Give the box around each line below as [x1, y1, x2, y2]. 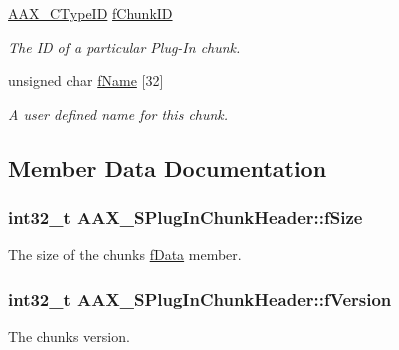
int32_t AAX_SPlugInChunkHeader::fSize [8, 205, 363, 230]
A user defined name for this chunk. [8, 103, 229, 124]
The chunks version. [8, 326, 130, 347]
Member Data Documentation [8, 152, 327, 183]
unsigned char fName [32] [8, 70, 164, 91]
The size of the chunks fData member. [8, 244, 242, 265]
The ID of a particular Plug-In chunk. [8, 36, 241, 57]
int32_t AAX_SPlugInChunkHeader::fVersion [8, 286, 392, 311]
